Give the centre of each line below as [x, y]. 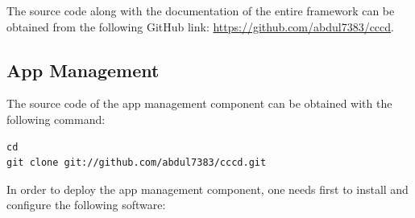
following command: [56, 119]
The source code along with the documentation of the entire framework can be [201, 10]
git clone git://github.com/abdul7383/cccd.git [137, 163]
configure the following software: [86, 205]
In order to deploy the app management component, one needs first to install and [207, 189]
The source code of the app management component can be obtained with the [199, 103]
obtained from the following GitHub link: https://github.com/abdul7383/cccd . [200, 26]
